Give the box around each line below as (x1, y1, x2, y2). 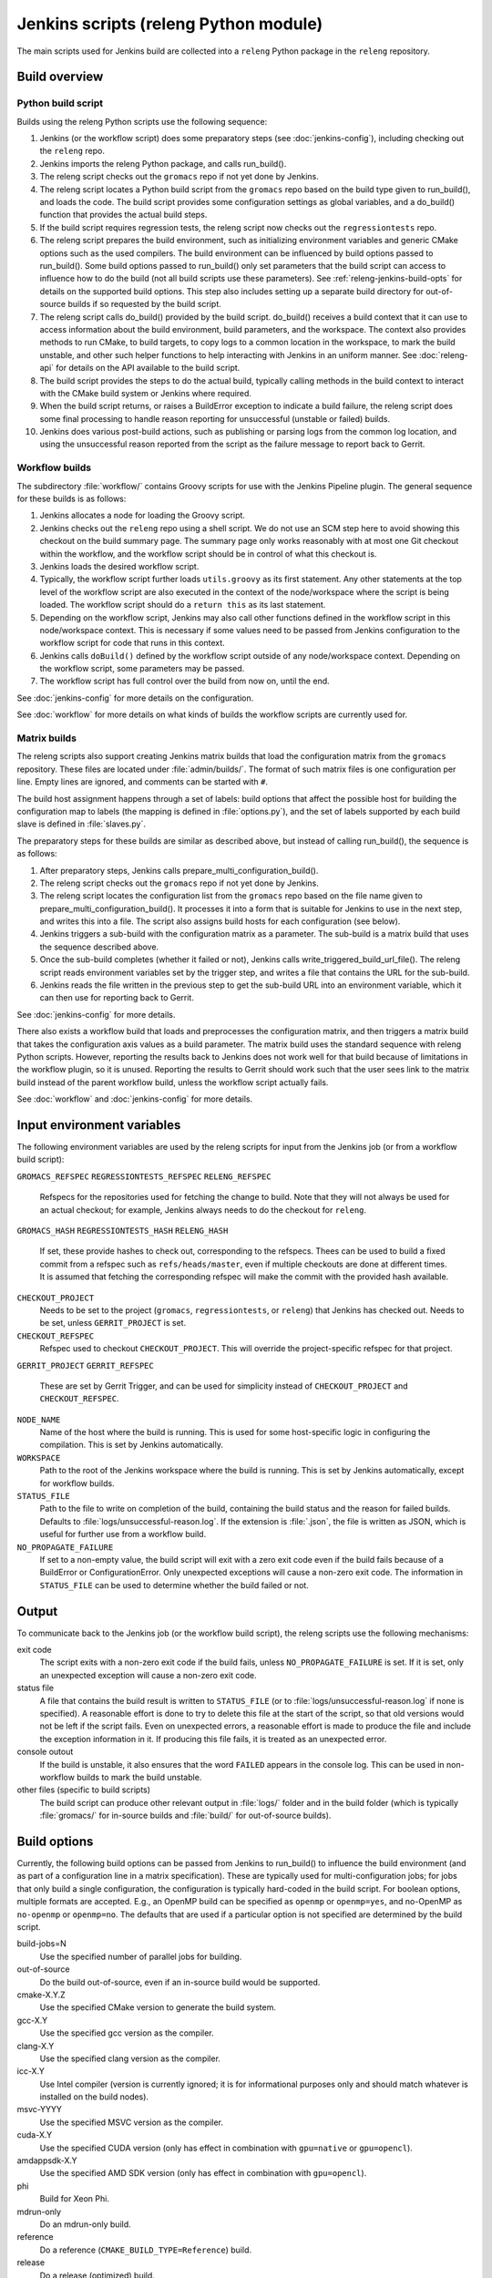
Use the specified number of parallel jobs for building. (39, 1951, 242, 1962)
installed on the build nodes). (39, 2091, 149, 2102)
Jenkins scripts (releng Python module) (16, 14, 323, 34)
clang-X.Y (16, 2040, 55, 2051)
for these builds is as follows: (16, 493, 127, 504)
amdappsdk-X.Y (16, 2155, 77, 2166)
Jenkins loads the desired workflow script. (39, 560, 200, 571)
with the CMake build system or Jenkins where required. (39, 387, 252, 398)
